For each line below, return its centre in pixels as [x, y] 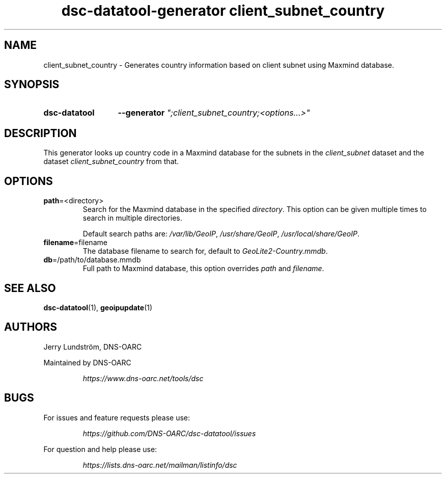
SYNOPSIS [32, 85]
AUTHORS [31, 327]
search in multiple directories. [132, 218]
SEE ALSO [30, 288]
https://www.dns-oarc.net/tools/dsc [143, 378]
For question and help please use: [100, 449]
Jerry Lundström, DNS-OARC [93, 347]
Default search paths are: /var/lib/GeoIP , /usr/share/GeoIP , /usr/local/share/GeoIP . [221, 234]
